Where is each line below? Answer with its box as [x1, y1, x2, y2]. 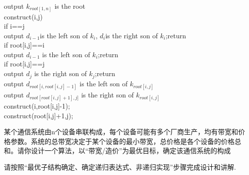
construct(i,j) [4, 11, 43, 21]
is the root [54, 1, 85, 11]
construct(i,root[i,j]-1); [4, 100, 70, 111]
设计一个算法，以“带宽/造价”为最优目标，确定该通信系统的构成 [31, 145, 231, 156]
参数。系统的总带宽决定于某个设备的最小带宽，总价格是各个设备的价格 [10, 136, 234, 146]
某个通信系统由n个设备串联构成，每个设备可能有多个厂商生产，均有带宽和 [4, 127, 238, 137]
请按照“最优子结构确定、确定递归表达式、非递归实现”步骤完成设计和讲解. [4, 161, 236, 172]
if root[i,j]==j [4, 59, 45, 69]
